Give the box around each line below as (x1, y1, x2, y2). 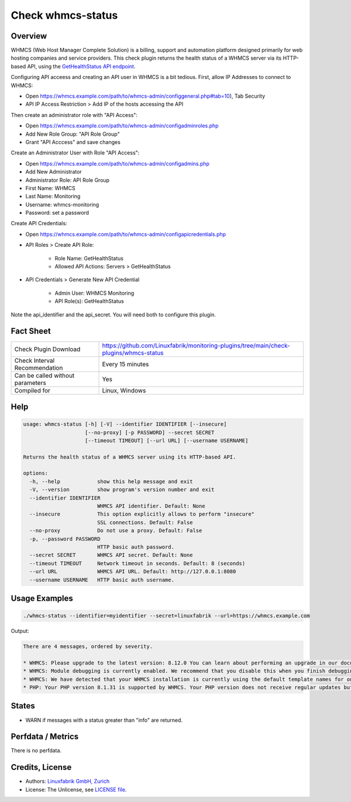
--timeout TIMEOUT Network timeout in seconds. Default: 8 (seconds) (29, 560, 246, 567)
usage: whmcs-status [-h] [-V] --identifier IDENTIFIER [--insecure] (23, 421, 227, 428)
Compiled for (14, 386, 51, 394)
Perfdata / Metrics (11, 732, 79, 742)
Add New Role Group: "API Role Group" (25, 130, 120, 137)
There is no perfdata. (11, 747, 61, 754)
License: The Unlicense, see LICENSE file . (25, 786, 127, 793)
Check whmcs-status (11, 9, 118, 22)
